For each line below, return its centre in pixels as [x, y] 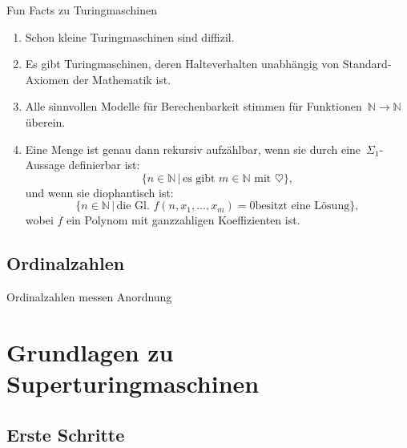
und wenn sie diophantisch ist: [99, 192]
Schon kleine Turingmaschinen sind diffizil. [130, 36]
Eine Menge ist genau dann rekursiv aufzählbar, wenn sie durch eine [193, 149]
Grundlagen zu [90, 351]
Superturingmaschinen [133, 383]
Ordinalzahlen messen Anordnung [89, 297]
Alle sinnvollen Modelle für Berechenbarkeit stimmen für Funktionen [193, 106]
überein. [45, 121]
